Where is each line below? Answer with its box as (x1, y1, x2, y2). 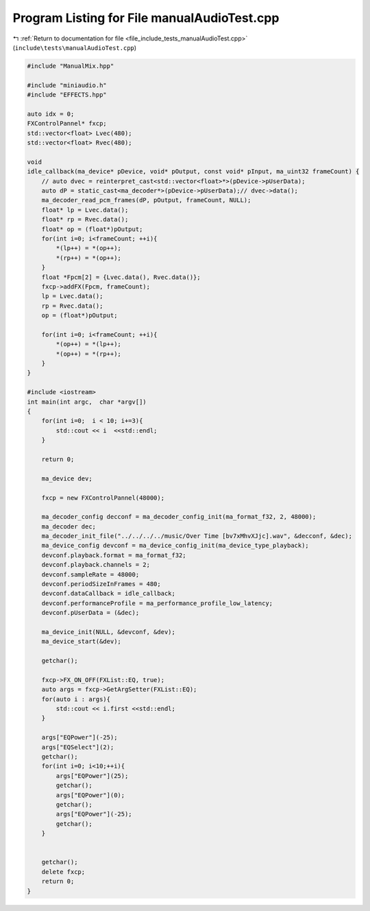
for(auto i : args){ (41, 695, 111, 703)
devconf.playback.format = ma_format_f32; (41, 551, 186, 559)
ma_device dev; (41, 474, 92, 483)
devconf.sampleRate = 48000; (41, 570, 140, 579)
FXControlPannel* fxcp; (27, 120, 108, 127)
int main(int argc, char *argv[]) (27, 398, 147, 406)
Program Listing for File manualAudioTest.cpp (12, 10, 280, 25)
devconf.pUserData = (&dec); (41, 609, 140, 617)
